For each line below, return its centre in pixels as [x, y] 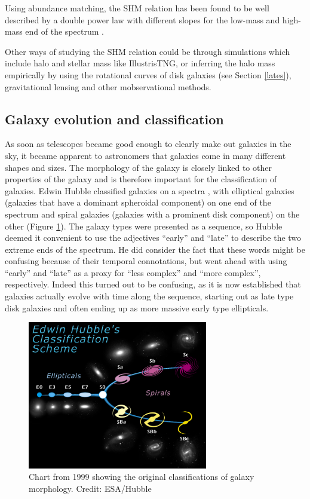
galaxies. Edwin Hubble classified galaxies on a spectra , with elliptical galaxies [150, 190]
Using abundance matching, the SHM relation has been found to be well [137, 8]
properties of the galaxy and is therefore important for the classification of [141, 179]
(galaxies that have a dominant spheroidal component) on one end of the [138, 202]
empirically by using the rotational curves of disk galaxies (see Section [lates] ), [148, 74]
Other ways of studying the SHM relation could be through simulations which [148, 51]
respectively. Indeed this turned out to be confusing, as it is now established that [153, 284]
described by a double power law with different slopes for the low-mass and [142, 19]
